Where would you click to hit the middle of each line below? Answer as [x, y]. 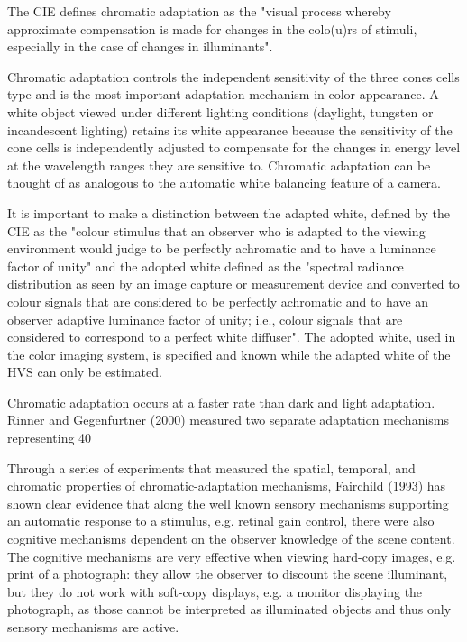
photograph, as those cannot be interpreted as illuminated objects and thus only [229, 609]
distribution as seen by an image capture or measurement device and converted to [233, 284]
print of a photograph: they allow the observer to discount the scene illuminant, [228, 574]
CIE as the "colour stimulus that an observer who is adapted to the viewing [216, 230]
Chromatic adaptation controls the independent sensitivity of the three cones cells [233, 76]
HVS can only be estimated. [85, 372]
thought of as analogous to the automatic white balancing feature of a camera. [224, 183]
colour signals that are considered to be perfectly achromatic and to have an [218, 301]
